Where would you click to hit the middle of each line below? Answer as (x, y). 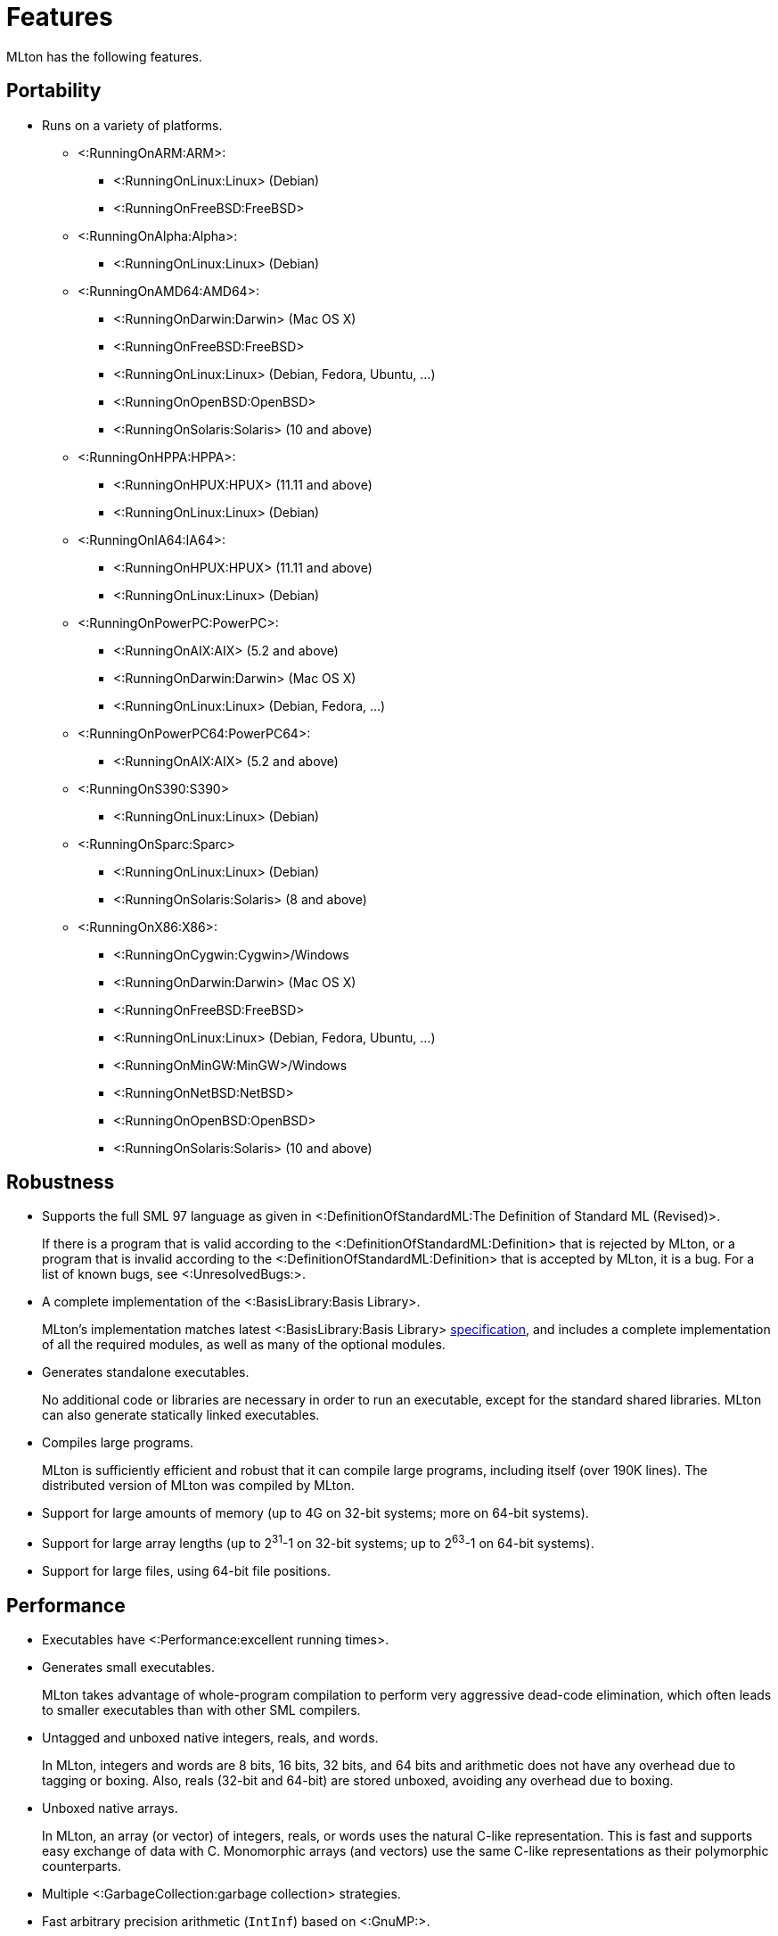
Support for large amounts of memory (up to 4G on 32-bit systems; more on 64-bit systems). (315, 1513)
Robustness (61, 1182)
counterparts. (82, 1866)
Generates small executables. (129, 1667)
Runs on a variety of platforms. (132, 125)
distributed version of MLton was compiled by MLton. (198, 1486)
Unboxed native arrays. (110, 1808)
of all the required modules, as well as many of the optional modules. (244, 1345)
